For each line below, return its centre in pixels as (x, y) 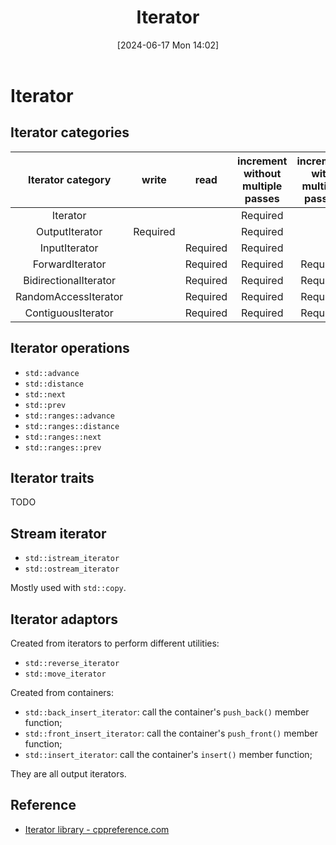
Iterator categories (70, 132)
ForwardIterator (69, 264)
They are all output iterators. (68, 774)
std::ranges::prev (63, 447)
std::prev (45, 405)
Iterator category (69, 179)
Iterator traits (52, 477)
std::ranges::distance (72, 426)
